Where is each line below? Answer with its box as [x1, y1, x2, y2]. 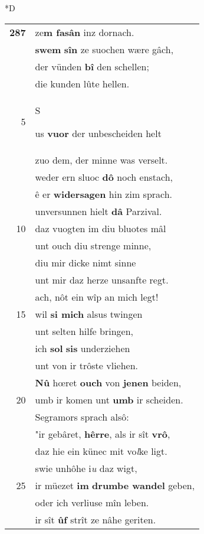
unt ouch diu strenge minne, [35, 238, 152, 252]
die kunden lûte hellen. [35, 76, 130, 90]
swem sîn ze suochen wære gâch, [35, 42, 174, 56]
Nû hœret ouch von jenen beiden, [35, 375, 182, 389]
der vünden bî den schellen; [35, 59, 149, 73]
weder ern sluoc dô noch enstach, [35, 170, 173, 184]
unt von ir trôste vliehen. [35, 358, 139, 372]
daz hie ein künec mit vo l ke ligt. [35, 444, 167, 458]
